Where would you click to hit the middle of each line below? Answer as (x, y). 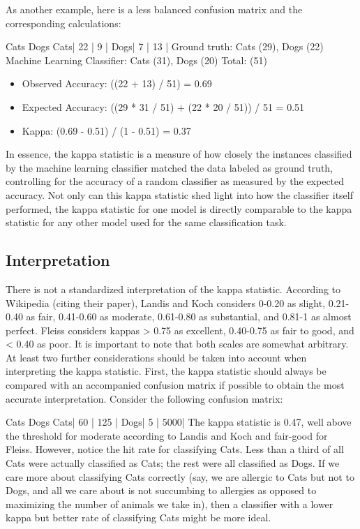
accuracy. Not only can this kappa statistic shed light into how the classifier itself (179, 194)
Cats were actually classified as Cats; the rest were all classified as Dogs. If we (173, 463)
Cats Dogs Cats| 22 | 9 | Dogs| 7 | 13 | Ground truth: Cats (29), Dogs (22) (165, 46)
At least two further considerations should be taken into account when (156, 357)
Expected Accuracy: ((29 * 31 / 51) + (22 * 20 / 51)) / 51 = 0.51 (163, 106)
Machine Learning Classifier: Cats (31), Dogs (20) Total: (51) (136, 60)
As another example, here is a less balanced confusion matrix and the (154, 9)
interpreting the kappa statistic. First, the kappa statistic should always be (166, 371)
